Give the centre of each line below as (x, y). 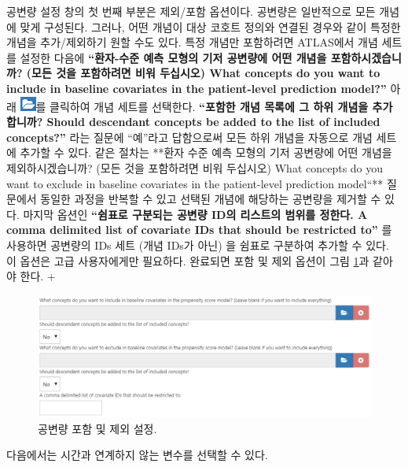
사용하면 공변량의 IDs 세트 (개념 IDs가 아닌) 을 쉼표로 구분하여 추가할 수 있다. (198, 245)
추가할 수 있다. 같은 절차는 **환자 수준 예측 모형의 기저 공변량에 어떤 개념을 (206, 152)
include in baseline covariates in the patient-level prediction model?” (197, 88)
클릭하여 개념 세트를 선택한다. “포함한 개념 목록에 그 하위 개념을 (209, 106)
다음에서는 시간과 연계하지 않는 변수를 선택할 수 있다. (137, 455)
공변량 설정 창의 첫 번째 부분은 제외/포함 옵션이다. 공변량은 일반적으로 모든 (191, 11)
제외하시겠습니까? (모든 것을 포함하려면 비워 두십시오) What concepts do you (195, 167)
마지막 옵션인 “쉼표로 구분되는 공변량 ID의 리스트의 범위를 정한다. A (195, 214)
